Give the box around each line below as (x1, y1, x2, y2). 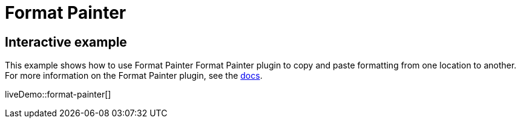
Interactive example (5, 34, 127, 50)
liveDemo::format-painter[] (5, 89, 111, 100)
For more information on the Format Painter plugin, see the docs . (5, 70, 263, 81)
